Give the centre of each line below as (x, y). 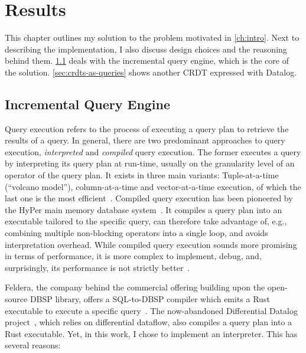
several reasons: (33, 345)
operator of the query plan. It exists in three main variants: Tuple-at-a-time (142, 175)
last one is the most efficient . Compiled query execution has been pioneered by (149, 198)
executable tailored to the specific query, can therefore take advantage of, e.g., (146, 221)
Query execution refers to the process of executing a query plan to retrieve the (147, 128)
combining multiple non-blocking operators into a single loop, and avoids (136, 233)
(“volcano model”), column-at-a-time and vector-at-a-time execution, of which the (153, 186)
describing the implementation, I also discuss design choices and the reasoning (146, 49)
